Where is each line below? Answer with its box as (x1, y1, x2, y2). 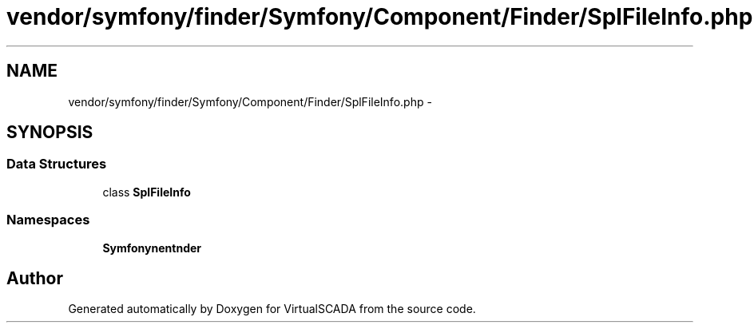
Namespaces (6, 212, 90, 228)
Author (6, 268, 63, 288)
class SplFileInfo (102, 184, 191, 199)
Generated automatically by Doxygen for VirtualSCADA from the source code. (68, 302, 476, 316)
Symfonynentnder (102, 240, 202, 255)
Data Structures (6, 156, 107, 172)
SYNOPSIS (6, 122, 93, 143)
